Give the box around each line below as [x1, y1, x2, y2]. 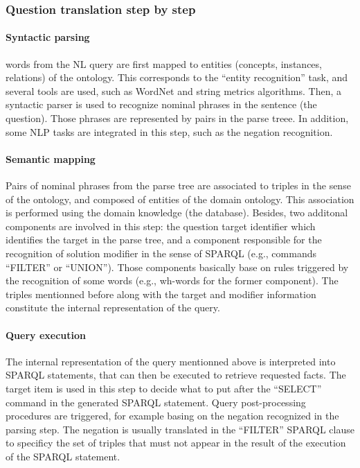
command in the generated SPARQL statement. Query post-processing [6, 395, 306, 409]
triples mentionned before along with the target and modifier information [6, 286, 316, 301]
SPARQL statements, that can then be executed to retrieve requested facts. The [6, 367, 346, 382]
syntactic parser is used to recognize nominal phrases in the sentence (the [6, 97, 317, 112]
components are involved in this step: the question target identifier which [6, 218, 316, 233]
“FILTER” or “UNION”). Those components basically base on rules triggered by [6, 259, 349, 274]
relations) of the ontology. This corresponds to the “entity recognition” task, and [6, 70, 348, 85]
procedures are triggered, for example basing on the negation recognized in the [6, 408, 339, 423]
